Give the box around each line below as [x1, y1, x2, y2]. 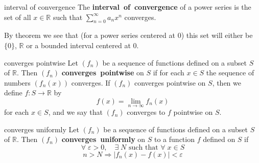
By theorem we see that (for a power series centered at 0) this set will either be [4, 30, 253, 40]
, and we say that [48, 107, 103, 117]
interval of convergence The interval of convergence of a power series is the [4, 2, 251, 12]
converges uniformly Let [4, 124, 79, 134]
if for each [153, 67, 184, 78]
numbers [4, 77, 31, 88]
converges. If [71, 77, 110, 88]
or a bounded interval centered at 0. [26, 39, 139, 50]
